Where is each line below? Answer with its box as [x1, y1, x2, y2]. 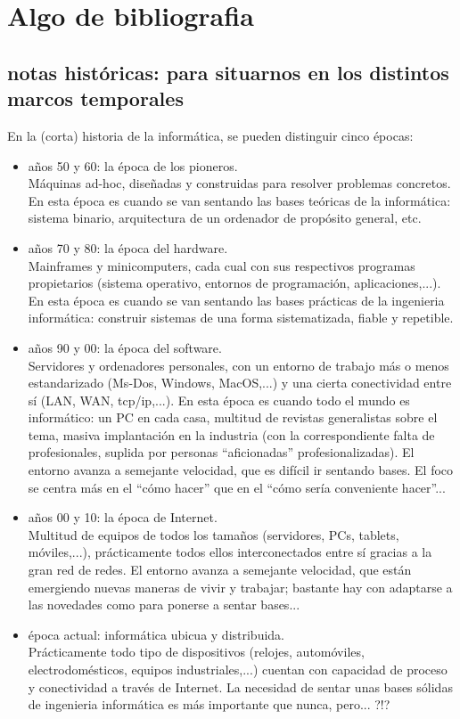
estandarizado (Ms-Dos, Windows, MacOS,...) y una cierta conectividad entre [28, 373, 452, 392]
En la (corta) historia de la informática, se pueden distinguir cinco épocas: [7, 126, 414, 144]
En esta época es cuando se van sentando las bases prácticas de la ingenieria [28, 290, 445, 309]
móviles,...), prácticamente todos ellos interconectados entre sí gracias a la [28, 543, 432, 561]
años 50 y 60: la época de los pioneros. [28, 156, 238, 175]
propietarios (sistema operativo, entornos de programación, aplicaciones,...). [28, 274, 441, 292]
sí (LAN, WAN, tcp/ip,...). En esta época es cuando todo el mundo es [28, 390, 410, 409]
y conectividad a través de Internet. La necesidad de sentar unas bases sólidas [28, 677, 453, 696]
